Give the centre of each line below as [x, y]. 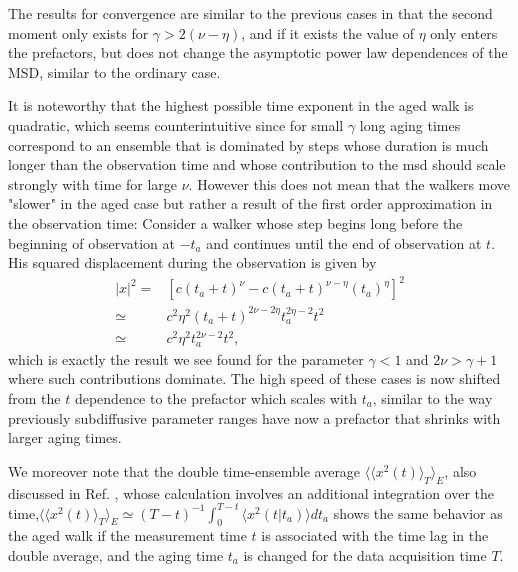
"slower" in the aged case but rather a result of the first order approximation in [250, 203]
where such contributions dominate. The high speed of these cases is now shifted [254, 378]
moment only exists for [78, 32]
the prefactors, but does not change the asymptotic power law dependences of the [258, 52]
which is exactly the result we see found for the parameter [186, 358]
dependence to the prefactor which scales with [216, 397]
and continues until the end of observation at [344, 242]
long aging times [410, 124]
